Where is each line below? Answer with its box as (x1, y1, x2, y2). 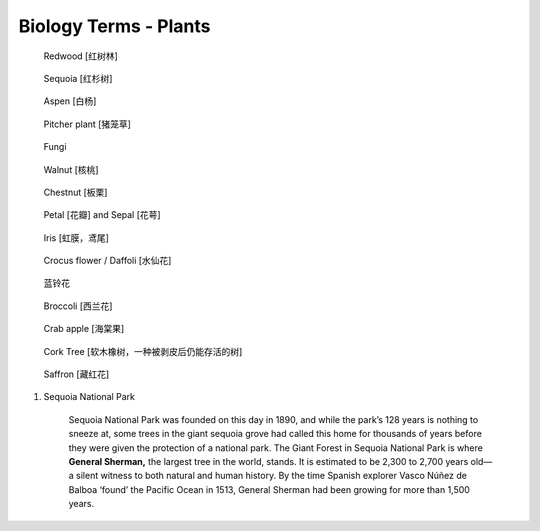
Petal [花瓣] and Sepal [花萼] (43, 209, 161, 221)
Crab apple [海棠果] (43, 323, 125, 335)
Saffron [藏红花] (43, 368, 110, 380)
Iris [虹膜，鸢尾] (43, 231, 110, 244)
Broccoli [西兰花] (43, 300, 113, 312)
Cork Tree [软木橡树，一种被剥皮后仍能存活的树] (43, 345, 243, 357)
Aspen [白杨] (43, 95, 97, 107)
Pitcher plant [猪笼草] (43, 118, 132, 130)
